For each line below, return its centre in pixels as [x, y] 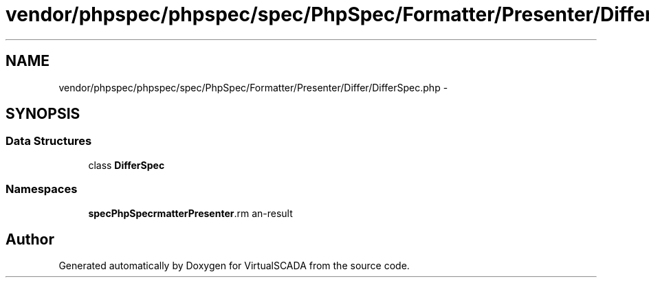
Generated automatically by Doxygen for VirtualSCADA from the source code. [234, 266]
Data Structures [49, 141]
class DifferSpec [126, 165]
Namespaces [42, 189]
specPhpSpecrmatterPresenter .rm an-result [190, 213]
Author [30, 239]
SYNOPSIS [43, 114]
